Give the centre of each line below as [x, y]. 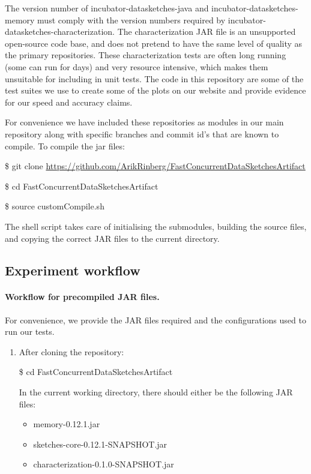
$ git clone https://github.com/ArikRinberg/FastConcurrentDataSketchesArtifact [155, 166]
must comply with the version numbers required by [131, 19]
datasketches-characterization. [60, 31]
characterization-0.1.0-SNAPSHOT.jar [104, 464]
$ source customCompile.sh [55, 206]
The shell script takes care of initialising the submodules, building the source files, [156, 226]
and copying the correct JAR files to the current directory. [112, 238]
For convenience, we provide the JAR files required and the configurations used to [155, 319]
